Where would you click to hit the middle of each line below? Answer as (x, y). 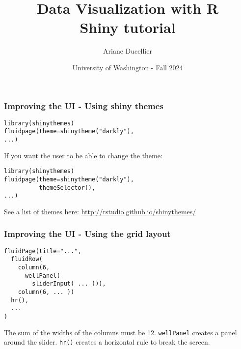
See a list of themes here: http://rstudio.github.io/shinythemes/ (100, 211)
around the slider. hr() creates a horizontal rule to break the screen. (107, 342)
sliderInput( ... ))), (69, 284)
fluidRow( (27, 259)
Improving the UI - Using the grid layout (87, 233)
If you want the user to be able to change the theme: (83, 155)
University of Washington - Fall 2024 (128, 67)
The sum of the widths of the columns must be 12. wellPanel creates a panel (120, 332)
